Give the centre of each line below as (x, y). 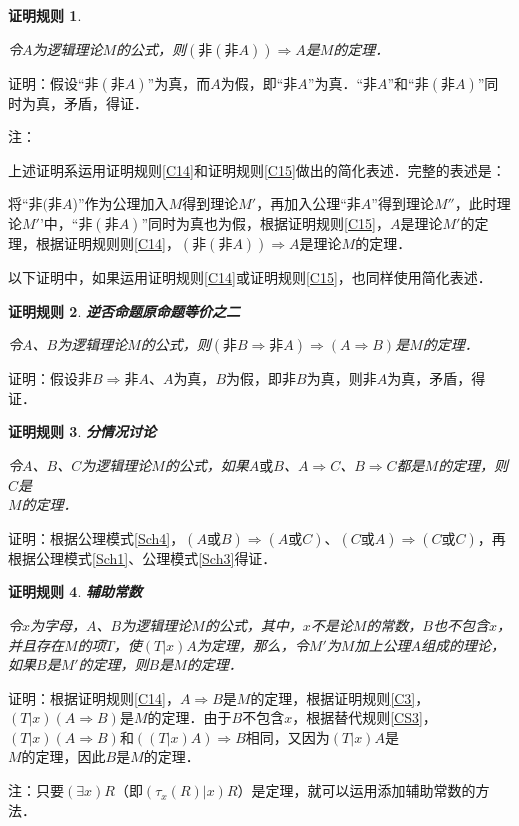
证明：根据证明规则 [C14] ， (94, 697)
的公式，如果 (206, 464)
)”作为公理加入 (120, 203)
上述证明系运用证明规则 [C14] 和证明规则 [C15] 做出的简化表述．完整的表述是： (257, 169)
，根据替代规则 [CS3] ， (364, 717)
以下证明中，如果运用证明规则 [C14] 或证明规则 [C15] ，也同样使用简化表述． (250, 276)
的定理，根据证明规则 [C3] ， (340, 697)
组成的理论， (462, 644)
